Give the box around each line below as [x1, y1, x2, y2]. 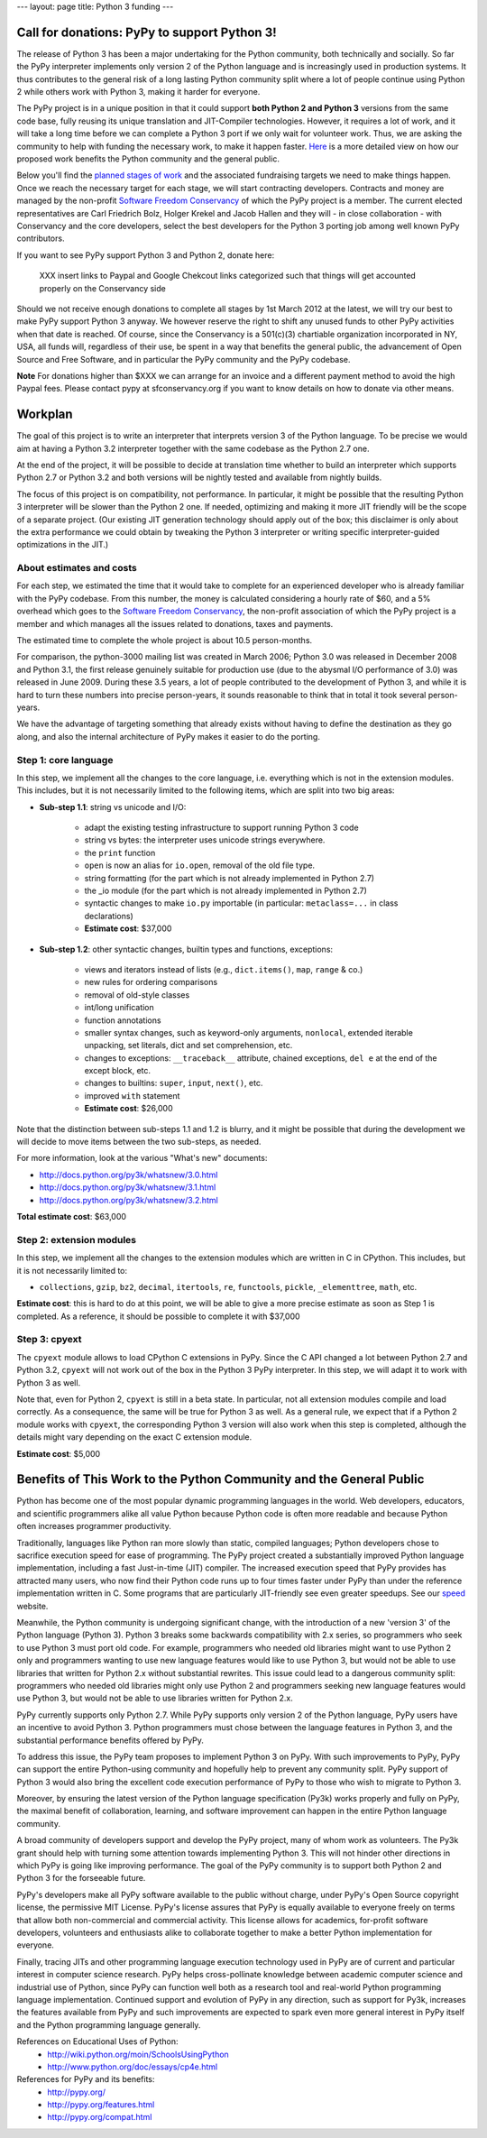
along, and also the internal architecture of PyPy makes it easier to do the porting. [16, 731, 320, 742]
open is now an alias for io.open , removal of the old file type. [84, 860, 316, 871]
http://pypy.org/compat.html [47, 2112, 152, 2123]
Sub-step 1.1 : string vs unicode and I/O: [39, 801, 187, 812]
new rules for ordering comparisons [84, 977, 218, 988]
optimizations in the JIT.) [16, 539, 109, 550]
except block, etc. [84, 1065, 152, 1076]
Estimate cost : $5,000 [16, 1448, 101, 1459]
